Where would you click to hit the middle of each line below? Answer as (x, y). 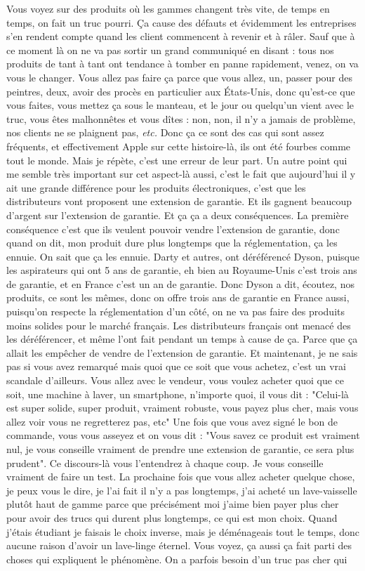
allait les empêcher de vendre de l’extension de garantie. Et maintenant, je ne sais (182, 352)
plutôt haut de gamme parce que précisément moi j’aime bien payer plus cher (173, 504)
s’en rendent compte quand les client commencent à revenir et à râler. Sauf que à (181, 36)
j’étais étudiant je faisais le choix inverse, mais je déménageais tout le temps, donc (183, 531)
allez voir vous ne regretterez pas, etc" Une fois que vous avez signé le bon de (172, 421)
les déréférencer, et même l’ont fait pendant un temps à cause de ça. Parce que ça (182, 339)
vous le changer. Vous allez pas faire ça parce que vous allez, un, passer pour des (180, 77)
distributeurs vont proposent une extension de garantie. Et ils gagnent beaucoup (179, 201)
